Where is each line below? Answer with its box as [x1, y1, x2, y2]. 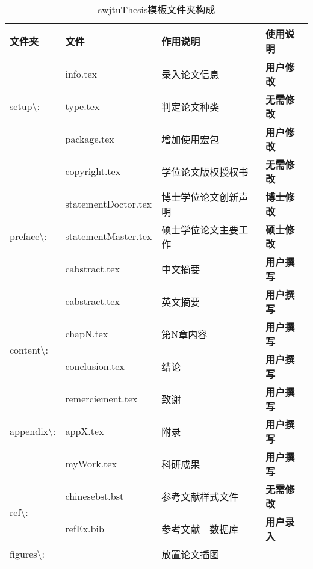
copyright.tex [65, 164, 121, 179]
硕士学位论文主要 [161, 222, 239, 236]
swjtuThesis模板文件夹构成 [98, 2, 215, 16]
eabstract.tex [65, 294, 120, 309]
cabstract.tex [65, 262, 120, 276]
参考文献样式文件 [161, 489, 239, 503]
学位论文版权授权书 [161, 164, 249, 179]
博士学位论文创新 [161, 189, 239, 204]
